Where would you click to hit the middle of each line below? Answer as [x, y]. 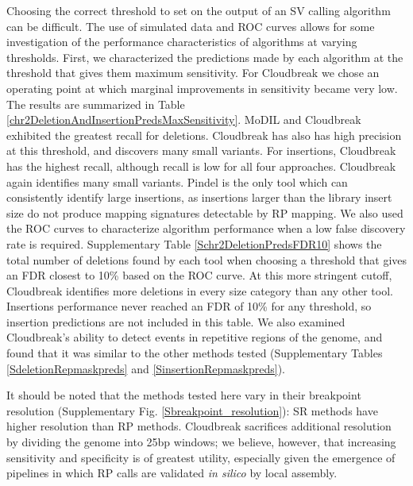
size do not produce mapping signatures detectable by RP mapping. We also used [205, 212]
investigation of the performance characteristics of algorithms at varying [182, 42]
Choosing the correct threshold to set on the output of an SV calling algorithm [199, 10]
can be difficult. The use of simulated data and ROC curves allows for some [191, 26]
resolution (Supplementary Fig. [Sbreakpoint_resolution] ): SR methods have [192, 410]
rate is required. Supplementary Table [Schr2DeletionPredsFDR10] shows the [194, 243]
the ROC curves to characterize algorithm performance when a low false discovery [206, 228]
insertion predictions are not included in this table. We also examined [176, 321]
